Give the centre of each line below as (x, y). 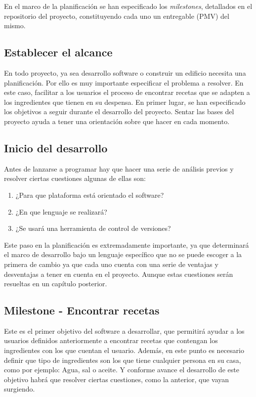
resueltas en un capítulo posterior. (56, 284)
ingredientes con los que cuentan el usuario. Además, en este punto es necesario (124, 350)
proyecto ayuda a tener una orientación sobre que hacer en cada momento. (117, 121)
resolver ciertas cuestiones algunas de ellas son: (75, 178)
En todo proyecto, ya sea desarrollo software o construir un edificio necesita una (125, 72)
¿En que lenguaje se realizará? (61, 211)
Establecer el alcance (58, 52)
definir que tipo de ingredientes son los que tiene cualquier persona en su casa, (123, 360)
